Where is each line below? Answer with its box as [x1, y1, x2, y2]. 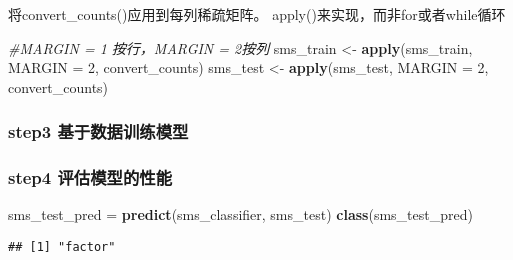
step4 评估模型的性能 [8, 165, 173, 190]
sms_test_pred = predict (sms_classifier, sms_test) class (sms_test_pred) [8, 204, 473, 225]
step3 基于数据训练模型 [8, 119, 189, 144]
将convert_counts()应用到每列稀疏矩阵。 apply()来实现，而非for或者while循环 [8, 4, 506, 24]
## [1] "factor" [8, 240, 116, 255]
